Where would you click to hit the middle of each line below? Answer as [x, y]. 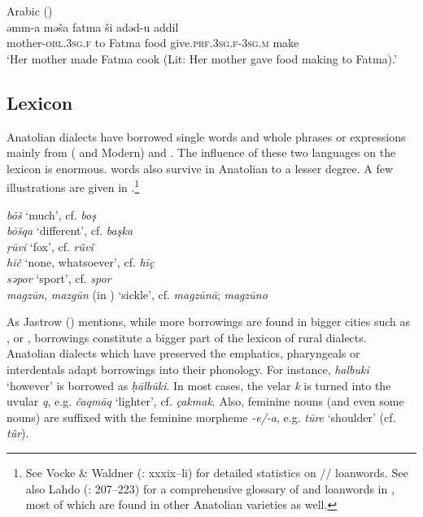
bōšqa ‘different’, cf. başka [70, 230]
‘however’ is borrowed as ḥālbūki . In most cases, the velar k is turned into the [199, 385]
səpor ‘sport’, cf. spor [59, 278]
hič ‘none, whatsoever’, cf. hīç [81, 262]
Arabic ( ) [30, 11]
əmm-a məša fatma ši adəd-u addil [93, 26]
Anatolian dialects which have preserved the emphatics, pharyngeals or [183, 353]
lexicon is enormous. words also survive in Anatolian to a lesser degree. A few [200, 168]
